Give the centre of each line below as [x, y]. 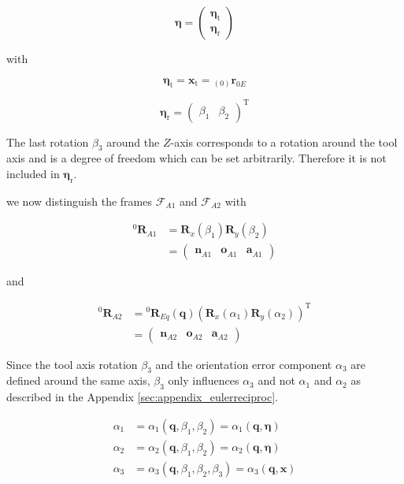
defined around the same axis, [78, 380]
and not [276, 380]
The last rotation [48, 141]
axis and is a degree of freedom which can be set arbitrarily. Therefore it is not [196, 158]
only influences [204, 380]
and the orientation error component [244, 364]
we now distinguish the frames [79, 201]
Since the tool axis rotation [72, 364]
